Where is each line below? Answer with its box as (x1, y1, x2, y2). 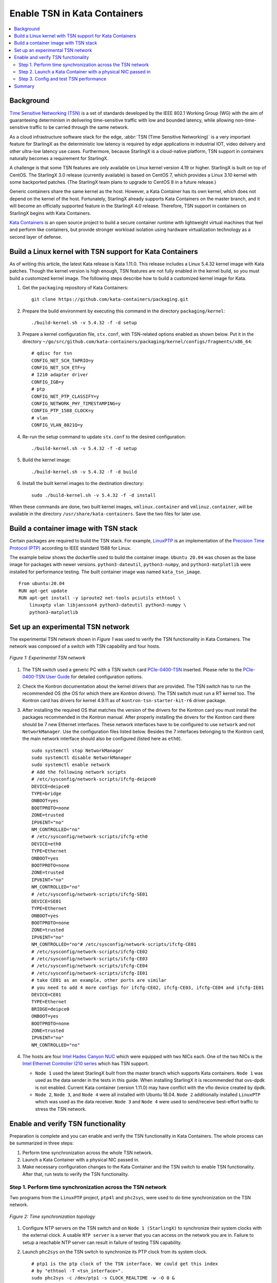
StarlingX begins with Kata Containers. (9, 210, 91, 216)
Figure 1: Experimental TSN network (9, 655, 86, 661)
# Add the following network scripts (31, 769, 127, 775)
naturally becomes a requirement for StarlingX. (9, 155, 109, 161)
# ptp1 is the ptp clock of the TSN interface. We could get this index (31, 1260, 218, 1267)
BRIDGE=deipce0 (31, 1006, 70, 1012)
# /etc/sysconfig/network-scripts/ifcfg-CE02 (31, 948, 148, 955)
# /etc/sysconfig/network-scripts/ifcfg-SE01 (31, 891, 148, 897)
